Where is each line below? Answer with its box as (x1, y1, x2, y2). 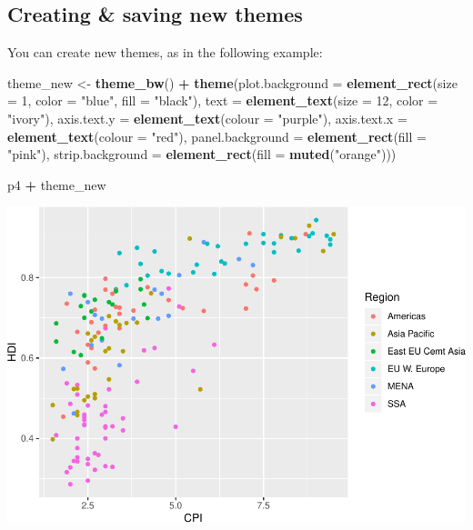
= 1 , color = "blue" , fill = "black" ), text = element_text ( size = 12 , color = (7, 91, 438, 110)
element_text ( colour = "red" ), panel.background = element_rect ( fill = (7, 126, 427, 145)
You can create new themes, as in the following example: (7, 43, 323, 62)
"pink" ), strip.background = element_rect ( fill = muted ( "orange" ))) (7, 145, 397, 164)
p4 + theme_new (7, 175, 106, 194)
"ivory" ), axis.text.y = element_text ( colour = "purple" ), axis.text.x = (7, 108, 408, 127)
